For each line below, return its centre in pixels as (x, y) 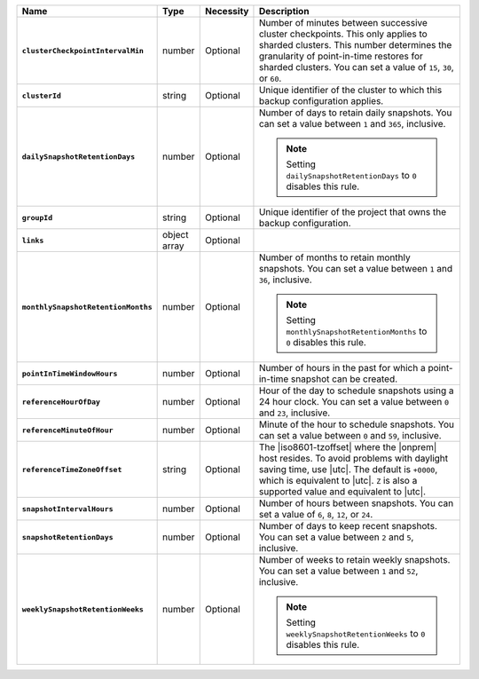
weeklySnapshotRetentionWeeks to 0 (356, 633)
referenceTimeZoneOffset (72, 469)
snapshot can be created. (344, 379)
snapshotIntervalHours (68, 509)
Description (284, 11)
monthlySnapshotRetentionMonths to (357, 331)
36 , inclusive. (285, 280)
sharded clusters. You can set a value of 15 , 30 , (356, 67)
